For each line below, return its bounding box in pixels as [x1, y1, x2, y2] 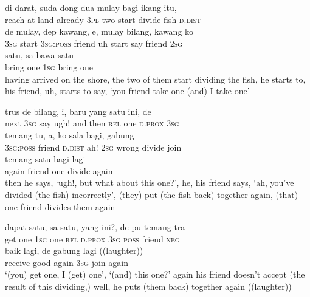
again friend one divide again [5, 164, 113, 177]
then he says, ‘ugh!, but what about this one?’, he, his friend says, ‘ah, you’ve [5, 176, 294, 189]
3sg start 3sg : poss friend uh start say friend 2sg [5, 36, 183, 49]
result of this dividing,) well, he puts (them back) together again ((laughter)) [5, 280, 292, 293]
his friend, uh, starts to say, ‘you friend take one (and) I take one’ [5, 84, 250, 97]
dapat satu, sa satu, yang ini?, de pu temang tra [5, 220, 185, 233]
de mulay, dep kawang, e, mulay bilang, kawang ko [5, 25, 194, 38]
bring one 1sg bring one [5, 60, 94, 73]
